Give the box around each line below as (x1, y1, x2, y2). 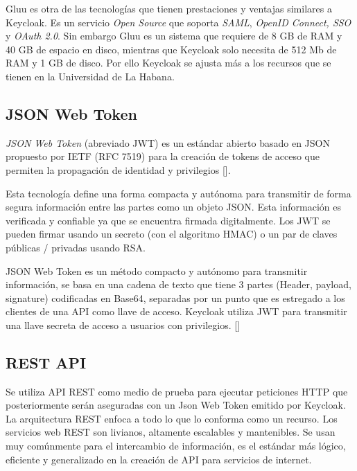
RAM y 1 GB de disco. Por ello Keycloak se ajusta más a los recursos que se (6, 55, 331, 70)
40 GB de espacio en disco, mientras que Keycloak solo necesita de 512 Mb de (6, 42, 337, 56)
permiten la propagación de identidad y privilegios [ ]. (6, 162, 231, 177)
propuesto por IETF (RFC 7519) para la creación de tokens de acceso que (6, 149, 320, 163)
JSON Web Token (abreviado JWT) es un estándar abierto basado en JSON (6, 135, 330, 150)
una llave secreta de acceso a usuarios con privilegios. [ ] (6, 317, 241, 332)
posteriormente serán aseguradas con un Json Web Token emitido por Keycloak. (6, 398, 346, 412)
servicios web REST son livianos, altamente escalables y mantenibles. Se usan (6, 425, 336, 439)
